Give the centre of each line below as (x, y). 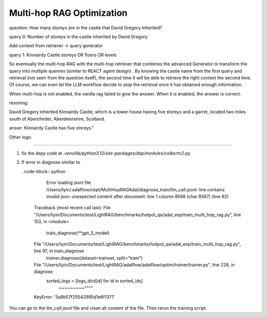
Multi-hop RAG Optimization (68, 13)
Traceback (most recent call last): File (72, 208)
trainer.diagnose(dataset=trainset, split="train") (94, 258)
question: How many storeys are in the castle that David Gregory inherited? (86, 28)
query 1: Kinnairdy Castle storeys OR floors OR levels (63, 55)
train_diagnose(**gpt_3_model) (78, 233)
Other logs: (21, 137)
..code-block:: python (44, 171)
